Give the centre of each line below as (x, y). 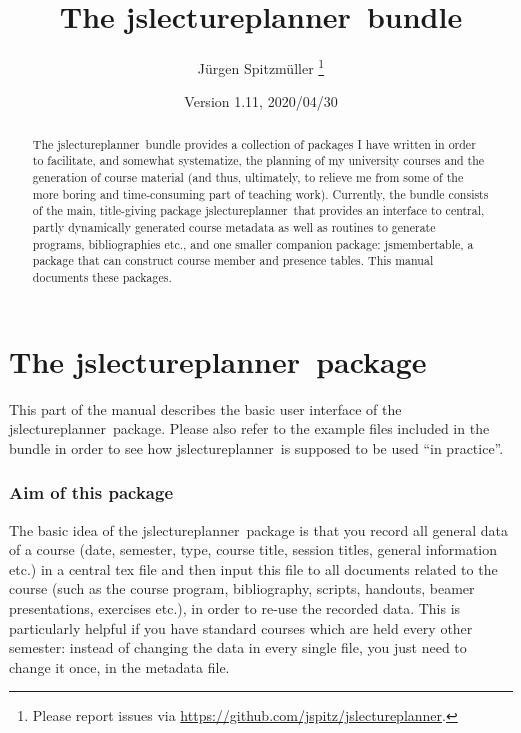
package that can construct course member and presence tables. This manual (233, 260)
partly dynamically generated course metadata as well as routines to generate (234, 227)
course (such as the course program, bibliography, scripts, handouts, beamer (242, 588)
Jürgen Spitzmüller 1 (261, 66)
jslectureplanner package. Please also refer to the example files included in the (249, 428)
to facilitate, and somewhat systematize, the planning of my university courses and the (258, 160)
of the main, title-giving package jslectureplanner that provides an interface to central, (258, 210)
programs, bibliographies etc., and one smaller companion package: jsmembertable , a (253, 243)
